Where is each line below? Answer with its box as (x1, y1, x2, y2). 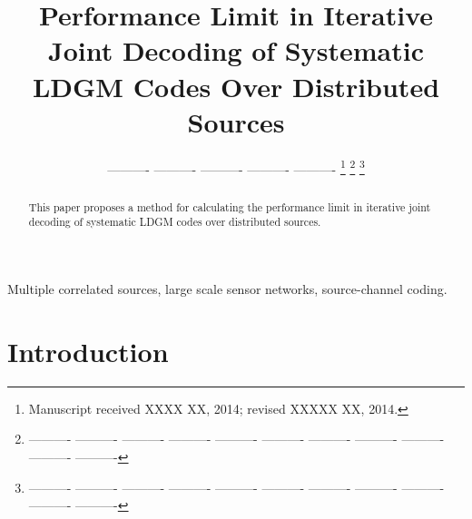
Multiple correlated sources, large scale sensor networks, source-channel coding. (7, 279, 447, 299)
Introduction (7, 332, 169, 369)
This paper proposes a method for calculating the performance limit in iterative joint (28, 199, 431, 214)
